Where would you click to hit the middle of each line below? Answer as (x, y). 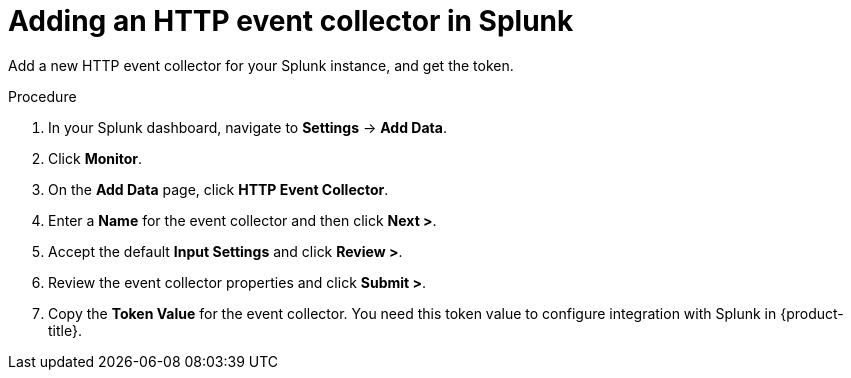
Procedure (42, 96)
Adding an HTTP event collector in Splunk (291, 21)
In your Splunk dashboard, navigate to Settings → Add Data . (247, 127)
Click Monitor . (95, 158)
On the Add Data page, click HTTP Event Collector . (218, 189)
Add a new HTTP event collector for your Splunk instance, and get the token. (261, 65)
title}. (65, 330)
